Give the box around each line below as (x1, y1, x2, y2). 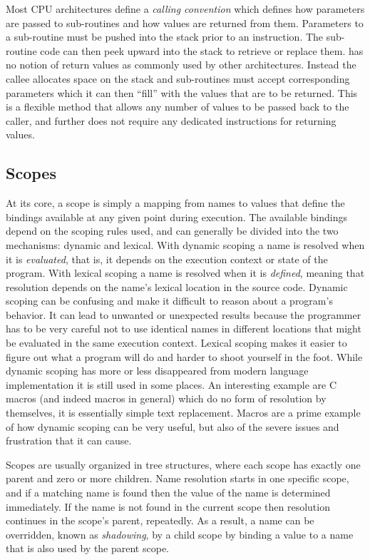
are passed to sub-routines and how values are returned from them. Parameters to (6, 15, 364, 30)
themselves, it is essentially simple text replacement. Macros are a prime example (6, 405, 361, 420)
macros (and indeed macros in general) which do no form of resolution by (6, 391, 327, 406)
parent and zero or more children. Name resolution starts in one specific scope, (6, 471, 349, 486)
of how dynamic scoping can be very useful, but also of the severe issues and (6, 419, 339, 434)
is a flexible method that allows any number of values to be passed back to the (6, 99, 349, 114)
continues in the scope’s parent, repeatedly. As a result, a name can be (6, 513, 314, 528)
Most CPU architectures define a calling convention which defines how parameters (6, 1, 365, 16)
